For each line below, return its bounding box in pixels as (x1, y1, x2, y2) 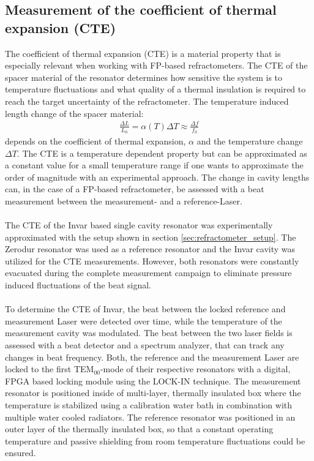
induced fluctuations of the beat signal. (5, 279, 151, 291)
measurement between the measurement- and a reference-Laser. (5, 194, 242, 207)
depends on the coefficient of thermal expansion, (5, 134, 186, 147)
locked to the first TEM (5, 362, 94, 375)
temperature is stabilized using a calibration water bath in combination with (5, 399, 293, 411)
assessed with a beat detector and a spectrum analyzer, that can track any (5, 339, 285, 351)
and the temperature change (196, 134, 303, 147)
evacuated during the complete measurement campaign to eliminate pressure (5, 266, 292, 279)
